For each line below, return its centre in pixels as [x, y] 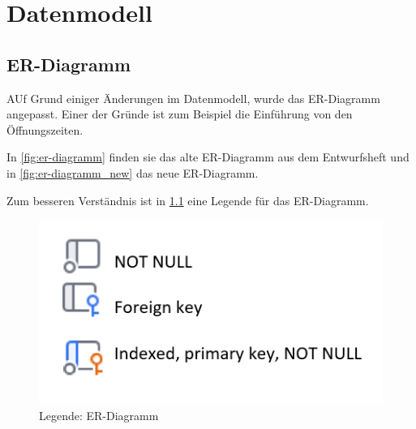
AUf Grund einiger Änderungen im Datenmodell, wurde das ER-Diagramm [193, 98]
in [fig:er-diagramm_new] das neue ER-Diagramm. [133, 172]
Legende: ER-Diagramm [99, 415]
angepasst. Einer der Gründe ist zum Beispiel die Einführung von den [180, 114]
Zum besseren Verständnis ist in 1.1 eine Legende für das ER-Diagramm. [188, 200]
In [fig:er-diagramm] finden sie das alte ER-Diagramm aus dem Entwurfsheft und [208, 157]
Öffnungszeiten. [45, 129]
